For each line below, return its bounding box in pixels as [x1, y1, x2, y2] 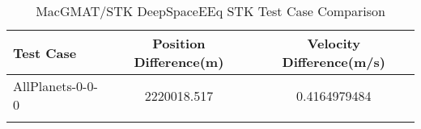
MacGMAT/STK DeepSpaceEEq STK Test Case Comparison [36, 2, 385, 20]
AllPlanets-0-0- [13, 77, 98, 95]
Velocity [307, 34, 360, 52]
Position [152, 34, 206, 52]
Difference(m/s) [282, 52, 385, 71]
